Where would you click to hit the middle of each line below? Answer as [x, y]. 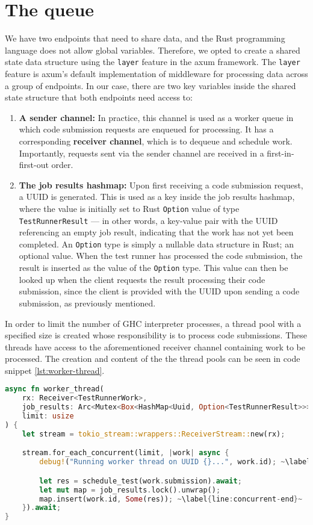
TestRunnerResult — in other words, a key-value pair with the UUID [148, 220]
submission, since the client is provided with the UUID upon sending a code [159, 291]
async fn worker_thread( [54, 389]
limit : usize [48, 416]
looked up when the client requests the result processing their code [142, 279]
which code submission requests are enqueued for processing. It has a [146, 129]
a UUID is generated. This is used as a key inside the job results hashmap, [157, 197]
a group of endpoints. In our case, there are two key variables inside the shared [150, 85]
